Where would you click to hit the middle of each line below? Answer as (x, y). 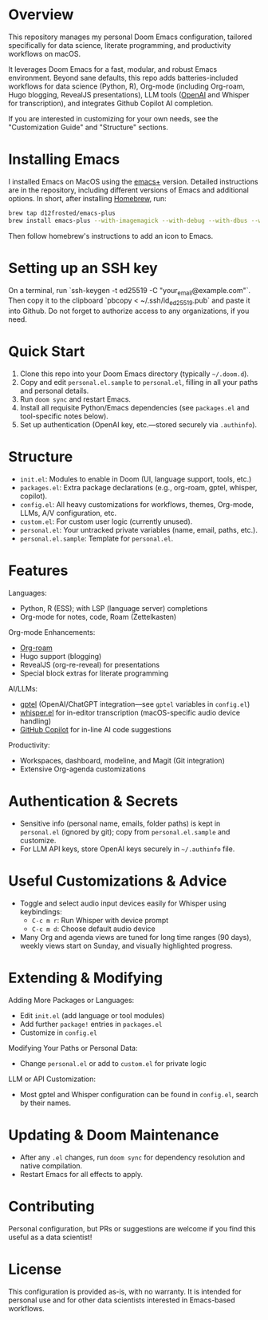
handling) (35, 721)
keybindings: (41, 911)
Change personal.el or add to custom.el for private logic (113, 1063)
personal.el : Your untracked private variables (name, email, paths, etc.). (138, 530)
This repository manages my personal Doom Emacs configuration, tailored (130, 37)
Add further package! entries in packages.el (91, 1024)
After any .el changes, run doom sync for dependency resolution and (132, 1157)
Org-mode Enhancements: (52, 632)
